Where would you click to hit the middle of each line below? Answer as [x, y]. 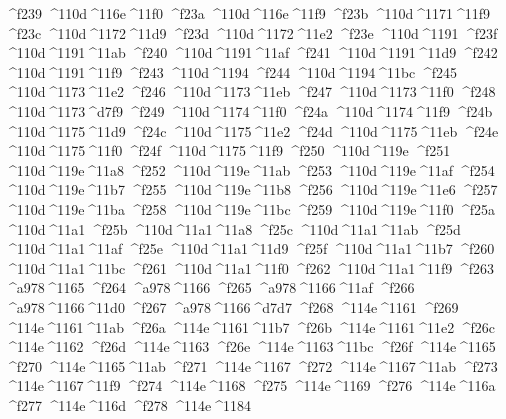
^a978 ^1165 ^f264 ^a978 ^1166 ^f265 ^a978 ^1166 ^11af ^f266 [210, 287]
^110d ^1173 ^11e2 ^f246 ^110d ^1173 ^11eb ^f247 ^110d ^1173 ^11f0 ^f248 [250, 91]
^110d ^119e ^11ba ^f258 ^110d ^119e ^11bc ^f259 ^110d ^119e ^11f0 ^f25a [250, 208]
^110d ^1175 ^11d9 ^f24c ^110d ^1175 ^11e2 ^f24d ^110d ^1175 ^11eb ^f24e [252, 130]
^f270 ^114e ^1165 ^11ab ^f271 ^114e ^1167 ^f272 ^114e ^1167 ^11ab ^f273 [251, 365]
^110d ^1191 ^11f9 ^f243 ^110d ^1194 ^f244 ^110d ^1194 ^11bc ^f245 [231, 71]
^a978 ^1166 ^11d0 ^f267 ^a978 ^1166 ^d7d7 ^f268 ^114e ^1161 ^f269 [232, 306]
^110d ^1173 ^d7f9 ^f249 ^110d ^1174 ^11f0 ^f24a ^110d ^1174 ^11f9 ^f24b [249, 110]
